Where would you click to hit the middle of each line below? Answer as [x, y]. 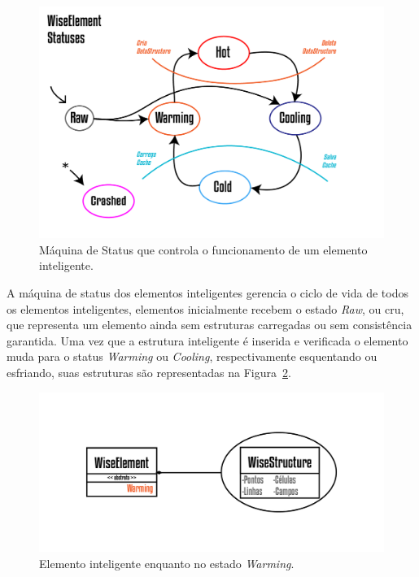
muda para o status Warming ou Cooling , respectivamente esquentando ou [192, 356]
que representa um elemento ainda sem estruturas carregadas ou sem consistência [209, 325]
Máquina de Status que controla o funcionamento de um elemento [203, 249]
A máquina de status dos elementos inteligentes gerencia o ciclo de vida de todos [207, 293]
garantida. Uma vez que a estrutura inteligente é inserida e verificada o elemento [207, 340]
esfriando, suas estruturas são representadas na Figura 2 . [149, 373]
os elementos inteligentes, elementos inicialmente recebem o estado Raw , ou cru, [205, 308]
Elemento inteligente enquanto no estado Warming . [167, 563]
